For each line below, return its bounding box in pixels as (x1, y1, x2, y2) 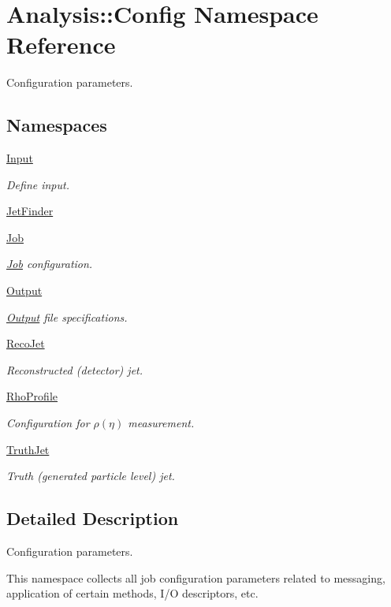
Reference (6, 28, 116, 61)
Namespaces (6, 113, 107, 137)
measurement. (128, 415, 195, 431)
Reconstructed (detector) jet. (6, 361, 143, 378)
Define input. (6, 176, 69, 192)
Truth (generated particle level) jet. (6, 467, 175, 484)
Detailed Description (6, 506, 179, 531)
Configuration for (6, 415, 90, 431)
